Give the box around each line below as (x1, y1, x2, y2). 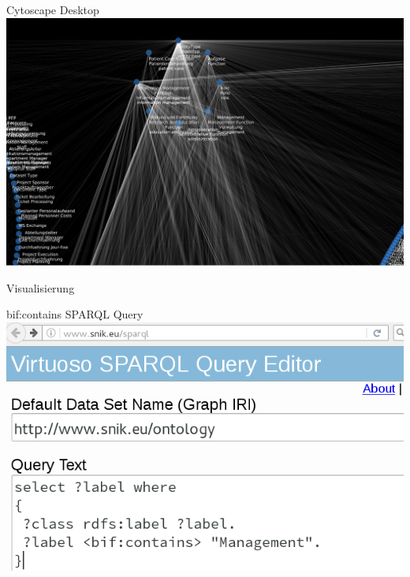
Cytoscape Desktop (6, 2, 99, 17)
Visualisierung (6, 279, 75, 296)
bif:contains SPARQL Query (6, 306, 143, 322)
